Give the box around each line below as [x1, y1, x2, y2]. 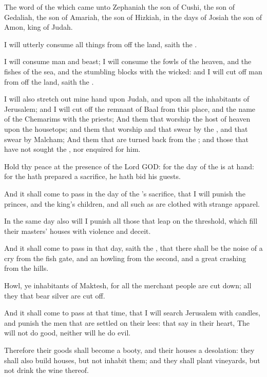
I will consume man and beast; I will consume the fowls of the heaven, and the [4, 56, 252, 67]
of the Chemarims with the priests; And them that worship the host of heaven [4, 113, 251, 124]
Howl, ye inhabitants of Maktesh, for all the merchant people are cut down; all [4, 280, 252, 291]
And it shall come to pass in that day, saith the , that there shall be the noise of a [4, 243, 263, 253]
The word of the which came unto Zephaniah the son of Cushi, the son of [4, 2, 235, 12]
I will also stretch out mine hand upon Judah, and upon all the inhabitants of [4, 93, 250, 104]
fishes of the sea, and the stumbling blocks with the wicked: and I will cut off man [4, 66, 262, 76]
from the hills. [4, 263, 49, 273]
